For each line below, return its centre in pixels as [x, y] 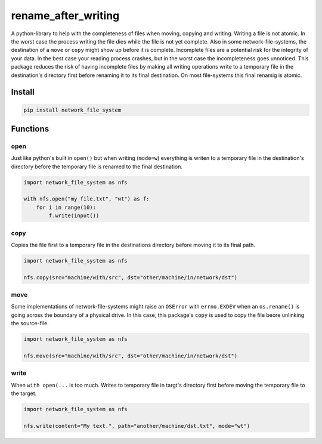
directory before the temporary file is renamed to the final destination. [97, 166]
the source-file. [30, 323]
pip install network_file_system [72, 110]
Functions [30, 129]
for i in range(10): [66, 207]
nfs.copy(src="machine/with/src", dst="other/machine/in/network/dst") [131, 277]
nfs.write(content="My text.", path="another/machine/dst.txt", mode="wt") [137, 426]
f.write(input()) [74, 216]
